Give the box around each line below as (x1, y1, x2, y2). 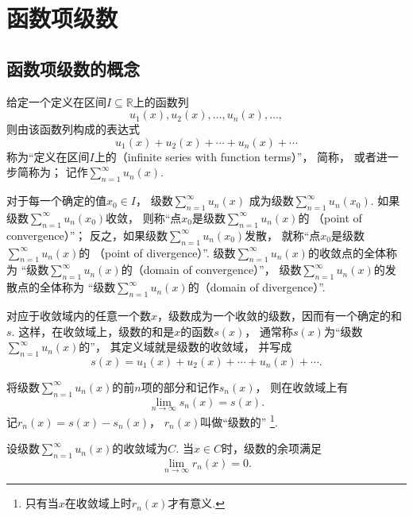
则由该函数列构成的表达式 (6, 121, 140, 137)
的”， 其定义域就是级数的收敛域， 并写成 (79, 338, 292, 355)
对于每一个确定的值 (6, 192, 106, 209)
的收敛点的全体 (307, 244, 386, 260)
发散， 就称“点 (245, 226, 321, 243)
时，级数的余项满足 (222, 440, 322, 457)
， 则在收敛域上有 (255, 378, 349, 395)
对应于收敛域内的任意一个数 (6, 307, 151, 323)
